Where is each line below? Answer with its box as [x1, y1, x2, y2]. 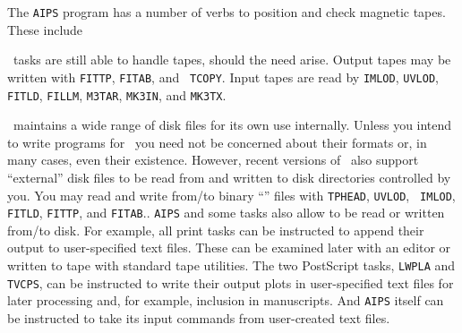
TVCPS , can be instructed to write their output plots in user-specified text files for [7, 273, 454, 292]
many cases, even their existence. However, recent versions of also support [7, 150, 419, 169]
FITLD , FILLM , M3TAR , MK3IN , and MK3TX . [7, 85, 227, 104]
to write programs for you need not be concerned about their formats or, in [7, 132, 427, 151]
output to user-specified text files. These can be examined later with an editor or [7, 238, 451, 257]
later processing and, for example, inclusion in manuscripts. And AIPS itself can [7, 291, 444, 310]
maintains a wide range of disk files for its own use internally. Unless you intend [13, 115, 452, 134]
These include [7, 20, 83, 38]
